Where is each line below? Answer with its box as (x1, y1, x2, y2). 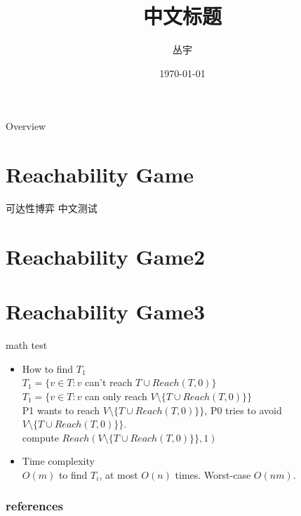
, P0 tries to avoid (204, 402, 282, 417)
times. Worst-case (175, 467, 251, 482)
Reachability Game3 (6, 297, 206, 326)
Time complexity (22, 454, 95, 468)
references (6, 497, 63, 515)
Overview (6, 119, 46, 133)
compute (22, 430, 59, 444)
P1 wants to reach (22, 402, 100, 417)
